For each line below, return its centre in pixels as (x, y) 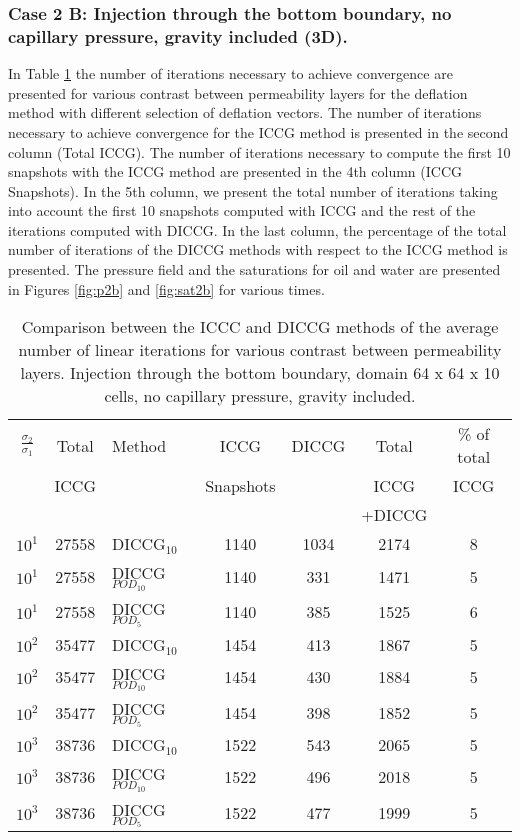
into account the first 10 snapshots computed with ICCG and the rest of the (242, 210)
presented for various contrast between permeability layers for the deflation (238, 92)
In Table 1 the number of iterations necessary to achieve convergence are (230, 73)
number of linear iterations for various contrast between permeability (260, 350)
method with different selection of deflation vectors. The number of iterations (245, 112)
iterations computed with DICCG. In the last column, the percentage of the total (257, 229)
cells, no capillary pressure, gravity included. (260, 396)
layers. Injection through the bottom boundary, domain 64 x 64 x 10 (260, 373)
